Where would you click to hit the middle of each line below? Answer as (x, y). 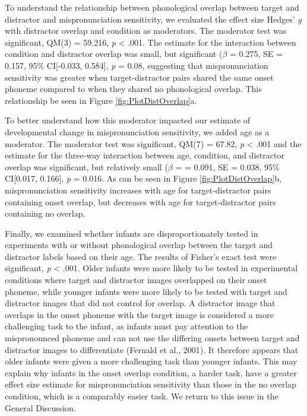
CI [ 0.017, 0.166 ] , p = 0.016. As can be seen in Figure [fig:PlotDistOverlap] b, (143, 178)
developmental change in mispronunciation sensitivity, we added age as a (137, 131)
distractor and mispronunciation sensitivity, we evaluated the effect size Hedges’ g (153, 19)
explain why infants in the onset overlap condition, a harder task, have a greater (151, 372)
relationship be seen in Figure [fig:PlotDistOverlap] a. (101, 100)
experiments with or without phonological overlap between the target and (139, 245)
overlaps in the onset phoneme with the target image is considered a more (139, 314)
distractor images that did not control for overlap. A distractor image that (140, 303)
